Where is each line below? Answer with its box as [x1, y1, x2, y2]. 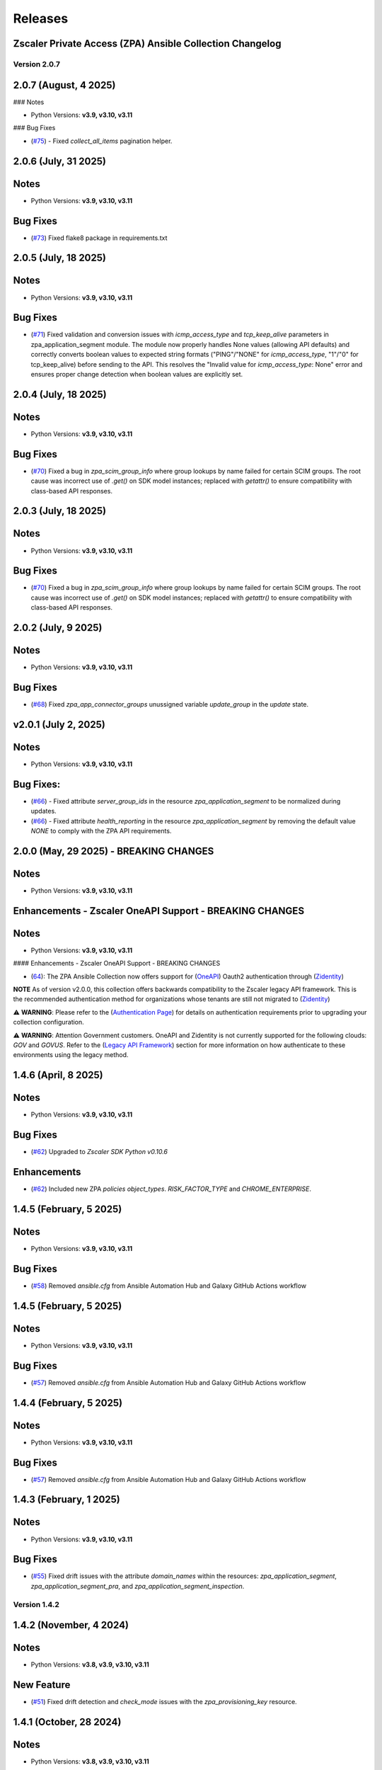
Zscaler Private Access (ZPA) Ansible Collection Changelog [13, 38, 282, 50]
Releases [13, 11, 69, 26]
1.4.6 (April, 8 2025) [13, 1069, 104, 1081]
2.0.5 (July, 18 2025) [13, 252, 106, 264]
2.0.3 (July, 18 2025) [13, 505, 106, 517]
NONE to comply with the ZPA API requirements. [30, 827, 172, 835]
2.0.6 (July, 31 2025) [13, 155, 106, 167]
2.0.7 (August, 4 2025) [13, 79, 116, 91]
